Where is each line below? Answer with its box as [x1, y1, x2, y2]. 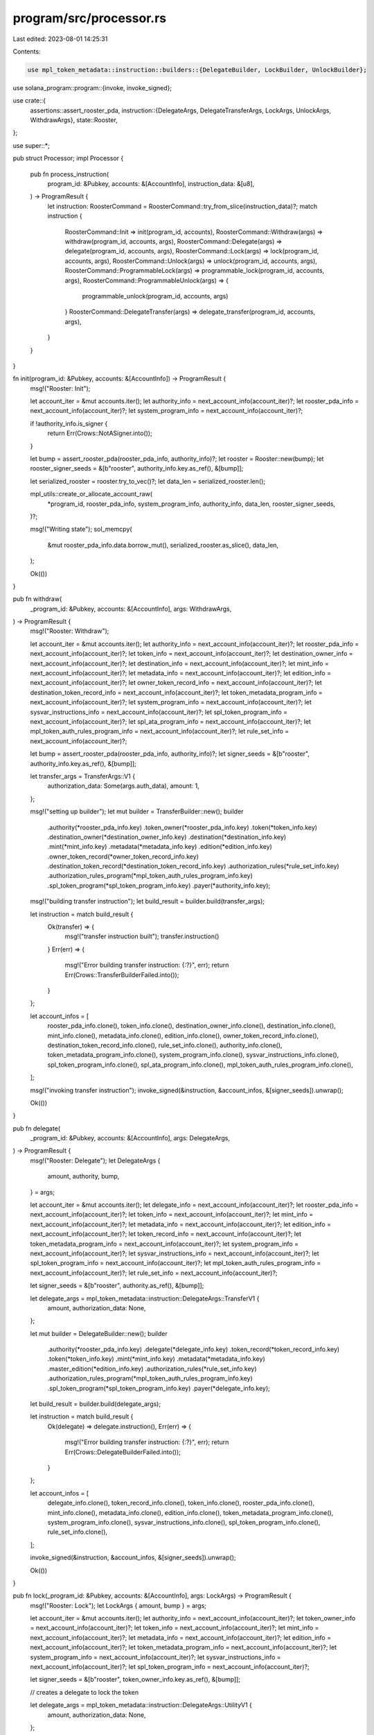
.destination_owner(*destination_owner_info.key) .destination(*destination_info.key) [47, 833, 287, 841]
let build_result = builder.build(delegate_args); [30, 1400, 161, 1408]
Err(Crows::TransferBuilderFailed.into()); [64, 970, 179, 979]
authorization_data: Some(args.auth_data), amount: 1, [47, 781, 200, 790]
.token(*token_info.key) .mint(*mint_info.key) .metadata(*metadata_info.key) [47, 1355, 266, 1363]
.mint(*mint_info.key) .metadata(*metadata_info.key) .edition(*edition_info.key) [47, 843, 273, 851]
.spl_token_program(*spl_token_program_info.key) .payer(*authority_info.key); [47, 881, 271, 890]
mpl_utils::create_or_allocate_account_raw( [30, 490, 152, 498]
